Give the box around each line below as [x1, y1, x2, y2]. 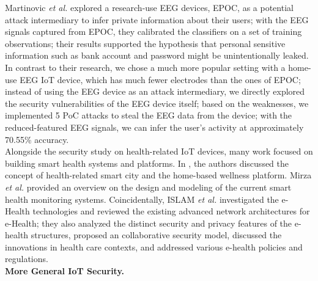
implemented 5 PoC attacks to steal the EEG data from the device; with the [5, 109, 292, 122]
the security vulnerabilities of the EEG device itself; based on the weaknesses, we [5, 97, 309, 109]
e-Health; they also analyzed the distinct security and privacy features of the [5, 216, 292, 229]
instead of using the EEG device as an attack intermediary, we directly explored [5, 85, 305, 98]
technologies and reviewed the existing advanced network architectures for [32, 205, 310, 217]
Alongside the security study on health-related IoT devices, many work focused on [5, 145, 313, 158]
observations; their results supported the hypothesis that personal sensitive [5, 37, 286, 49]
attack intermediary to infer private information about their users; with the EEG [5, 13, 309, 26]
